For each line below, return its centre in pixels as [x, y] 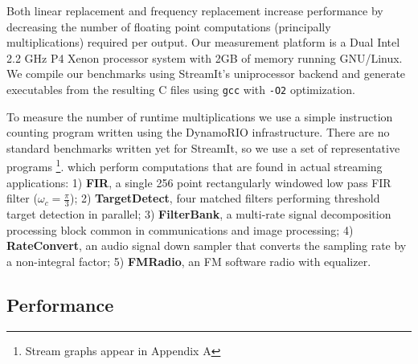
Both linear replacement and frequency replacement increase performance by [195, 10]
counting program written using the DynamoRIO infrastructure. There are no [198, 132]
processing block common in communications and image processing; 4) [180, 229]
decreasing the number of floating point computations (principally [169, 26]
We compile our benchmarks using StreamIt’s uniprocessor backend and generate [206, 74]
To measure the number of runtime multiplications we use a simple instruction [200, 116]
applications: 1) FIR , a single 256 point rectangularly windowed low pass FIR [199, 182]
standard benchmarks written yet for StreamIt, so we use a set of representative [203, 147]
